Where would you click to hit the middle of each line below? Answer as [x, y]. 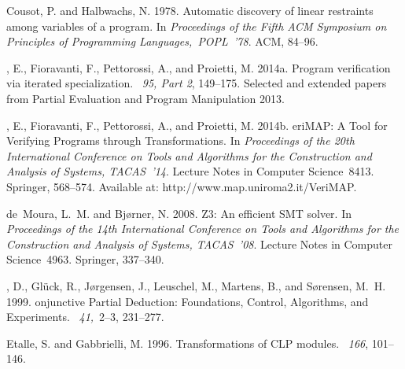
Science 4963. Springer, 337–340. [85, 259]
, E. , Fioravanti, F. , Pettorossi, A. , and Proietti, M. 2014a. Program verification [199, 67]
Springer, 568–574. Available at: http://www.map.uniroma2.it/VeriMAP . [182, 186]
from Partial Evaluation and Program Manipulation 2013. [145, 98]
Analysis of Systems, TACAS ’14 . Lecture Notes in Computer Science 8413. [190, 171]
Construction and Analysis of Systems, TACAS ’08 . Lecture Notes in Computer [199, 244]
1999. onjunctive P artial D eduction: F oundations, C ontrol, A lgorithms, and [188, 301]
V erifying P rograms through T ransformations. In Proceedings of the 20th [180, 140]
